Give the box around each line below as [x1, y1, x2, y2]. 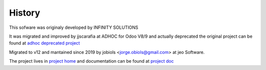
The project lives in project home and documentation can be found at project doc [9, 58, 174, 64]
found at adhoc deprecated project [9, 40, 80, 46]
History [9, 7, 40, 18]
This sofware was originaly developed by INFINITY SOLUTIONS [9, 24, 138, 30]
